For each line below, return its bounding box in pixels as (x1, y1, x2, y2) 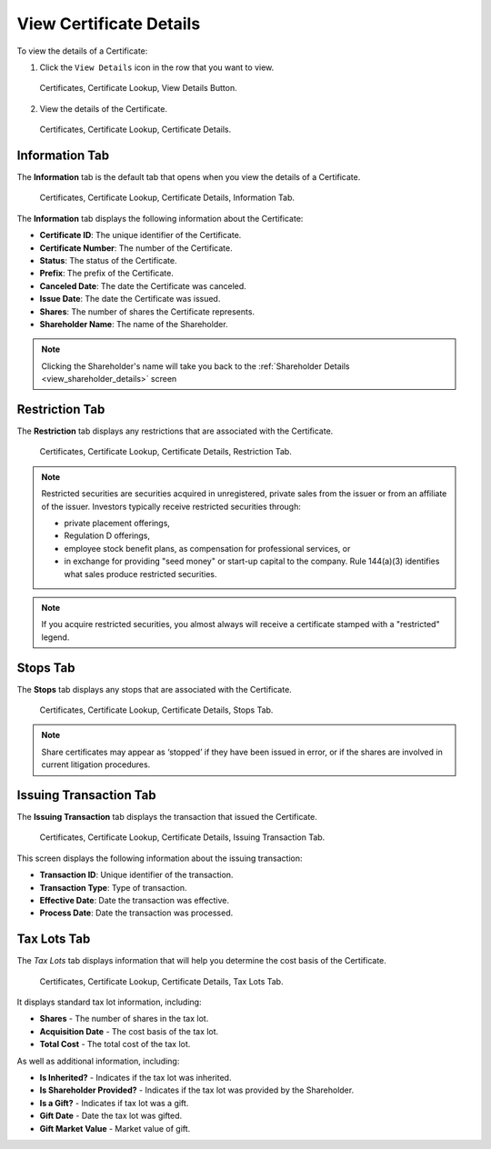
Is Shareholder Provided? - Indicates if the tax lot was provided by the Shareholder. (39, 1084, 355, 1095)
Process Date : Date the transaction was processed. (39, 907, 234, 918)
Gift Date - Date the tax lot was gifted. (39, 1110, 183, 1122)
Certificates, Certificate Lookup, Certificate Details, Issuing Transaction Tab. (39, 832, 326, 843)
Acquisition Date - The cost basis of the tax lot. (39, 1025, 219, 1036)
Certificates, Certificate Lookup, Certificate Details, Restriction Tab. (39, 446, 293, 457)
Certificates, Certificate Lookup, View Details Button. (39, 83, 237, 94)
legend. (41, 632, 70, 643)
